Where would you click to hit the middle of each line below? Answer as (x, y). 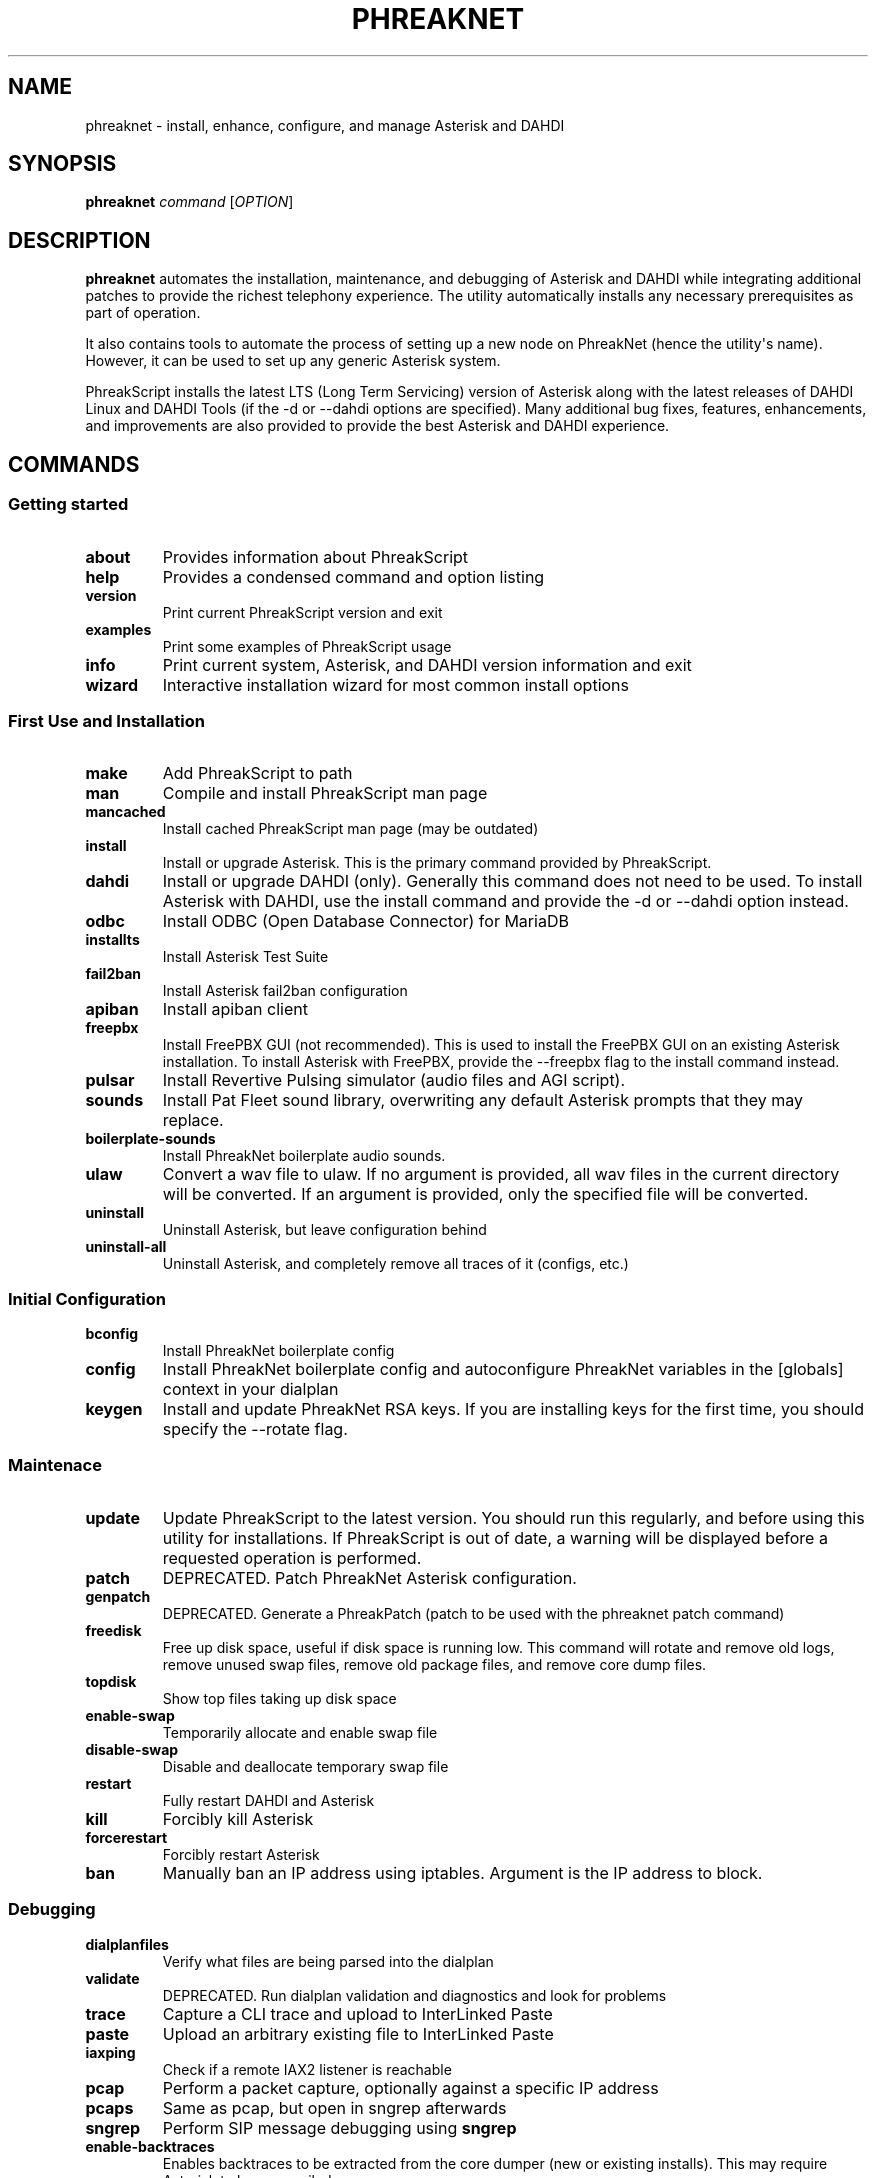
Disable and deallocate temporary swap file (305, 1766)
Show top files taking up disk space (279, 1698)
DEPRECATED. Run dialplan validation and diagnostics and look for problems (414, 1995)
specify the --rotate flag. (255, 1429)
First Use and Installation (106, 720)
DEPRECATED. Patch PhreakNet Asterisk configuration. (369, 1577)
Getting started (68, 504)
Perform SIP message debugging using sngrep (339, 2127)
